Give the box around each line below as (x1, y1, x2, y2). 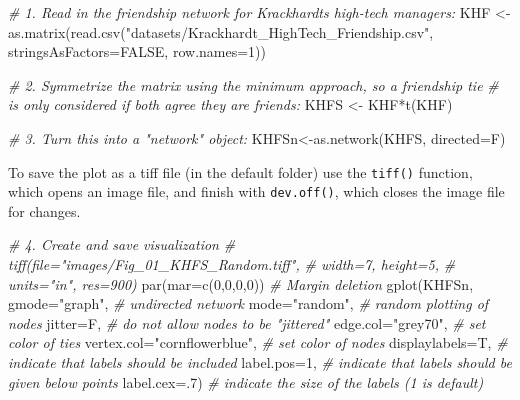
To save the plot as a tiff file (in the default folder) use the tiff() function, (8, 161, 473, 182)
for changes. (8, 200, 81, 221)
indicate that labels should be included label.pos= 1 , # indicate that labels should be (8, 352, 512, 373)
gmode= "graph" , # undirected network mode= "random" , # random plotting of (8, 293, 489, 314)
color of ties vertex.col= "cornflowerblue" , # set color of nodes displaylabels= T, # (8, 332, 508, 353)
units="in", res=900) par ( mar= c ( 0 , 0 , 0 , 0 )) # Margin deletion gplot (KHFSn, (8, 273, 474, 294)
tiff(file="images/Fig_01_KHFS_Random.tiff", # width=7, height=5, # (8, 254, 456, 275)
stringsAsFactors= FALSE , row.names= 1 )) (8, 41, 266, 62)
